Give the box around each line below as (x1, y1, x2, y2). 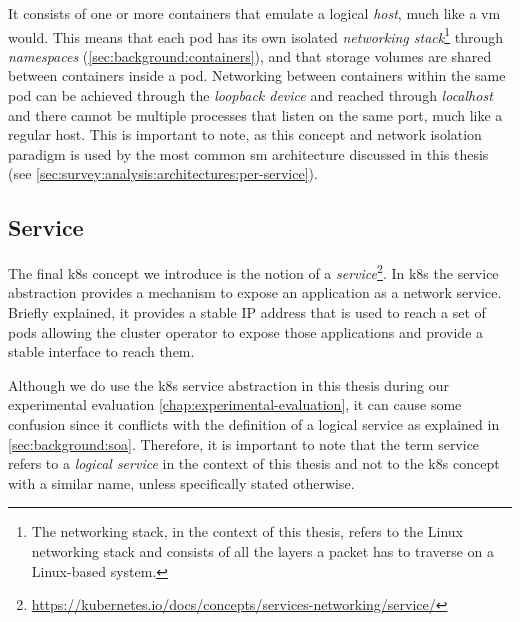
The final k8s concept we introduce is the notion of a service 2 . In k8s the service (8, 260, 499, 283)
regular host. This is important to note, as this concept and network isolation (8, 124, 482, 145)
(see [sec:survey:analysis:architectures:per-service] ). (8, 163, 318, 184)
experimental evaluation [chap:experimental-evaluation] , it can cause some (8, 394, 462, 415)
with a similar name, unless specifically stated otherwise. (8, 472, 355, 493)
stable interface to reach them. (8, 341, 195, 362)
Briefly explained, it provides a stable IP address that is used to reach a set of (8, 302, 486, 323)
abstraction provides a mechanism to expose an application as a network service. (8, 282, 502, 303)
